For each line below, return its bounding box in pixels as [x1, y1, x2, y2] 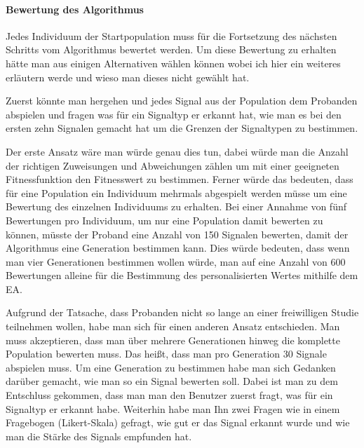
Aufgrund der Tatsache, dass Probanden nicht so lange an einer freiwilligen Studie [6, 305, 359, 320]
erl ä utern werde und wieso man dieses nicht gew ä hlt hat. [6, 69, 250, 84]
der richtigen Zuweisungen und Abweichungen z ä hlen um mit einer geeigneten [6, 158, 339, 172]
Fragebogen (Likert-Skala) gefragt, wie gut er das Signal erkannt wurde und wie [6, 415, 350, 430]
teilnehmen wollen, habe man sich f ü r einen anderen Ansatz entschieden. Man [6, 319, 340, 334]
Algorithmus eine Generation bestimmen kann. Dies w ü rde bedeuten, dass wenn [6, 240, 350, 255]
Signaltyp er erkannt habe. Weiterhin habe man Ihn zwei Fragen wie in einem [6, 401, 340, 416]
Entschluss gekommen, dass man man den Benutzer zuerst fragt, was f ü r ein [6, 388, 333, 402]
